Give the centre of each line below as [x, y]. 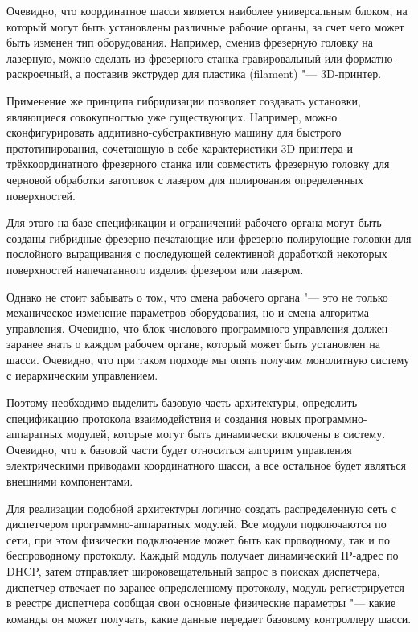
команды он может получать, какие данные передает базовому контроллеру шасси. [209, 618]
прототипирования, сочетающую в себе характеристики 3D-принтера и [180, 148]
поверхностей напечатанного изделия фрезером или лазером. [155, 269]
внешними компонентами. [70, 481]
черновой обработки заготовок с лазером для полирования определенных [185, 179]
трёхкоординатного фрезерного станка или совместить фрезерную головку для [198, 164]
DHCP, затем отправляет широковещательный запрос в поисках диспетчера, [193, 571]
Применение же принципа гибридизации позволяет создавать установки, [184, 100]
